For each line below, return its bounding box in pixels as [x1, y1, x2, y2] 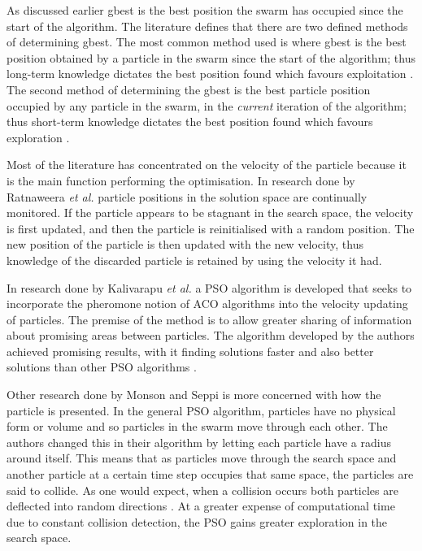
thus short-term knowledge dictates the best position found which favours [7, 113, 373, 130]
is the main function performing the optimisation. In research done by [7, 171, 355, 189]
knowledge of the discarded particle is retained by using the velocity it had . [7, 251, 382, 268]
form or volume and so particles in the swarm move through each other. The [7, 418, 388, 435]
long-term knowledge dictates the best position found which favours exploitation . [7, 65, 414, 82]
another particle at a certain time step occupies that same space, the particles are [7, 466, 414, 483]
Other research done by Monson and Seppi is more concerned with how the [7, 386, 381, 403]
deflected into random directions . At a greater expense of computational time [7, 497, 395, 514]
